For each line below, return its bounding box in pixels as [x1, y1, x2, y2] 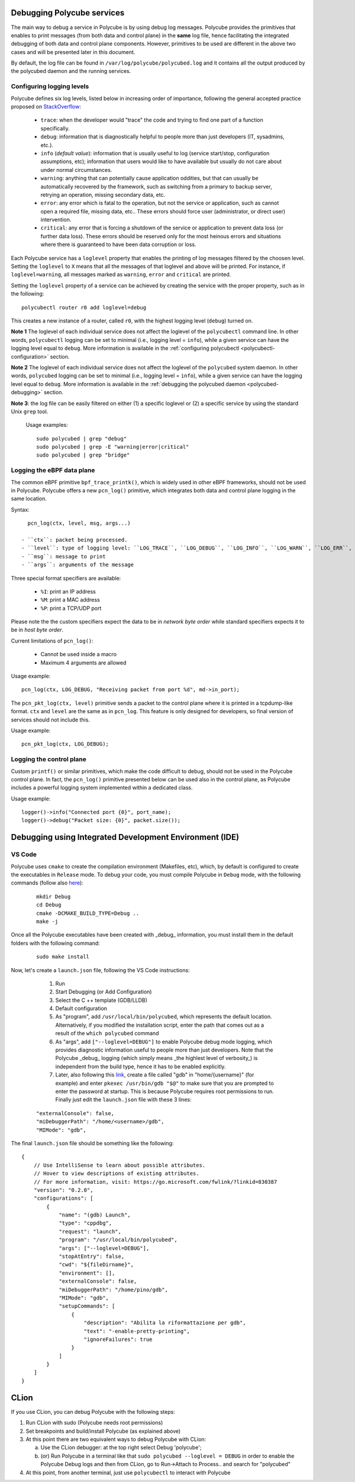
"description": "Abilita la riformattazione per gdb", [83, 1320, 246, 1326]
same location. [11, 495, 47, 502]
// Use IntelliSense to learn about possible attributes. [33, 1162, 206, 1168]
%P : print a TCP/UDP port [40, 605, 102, 612]
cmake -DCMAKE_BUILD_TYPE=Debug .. [36, 910, 140, 916]
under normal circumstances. [40, 166, 112, 173]
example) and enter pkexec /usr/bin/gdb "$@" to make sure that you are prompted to [55, 1079, 275, 1087]
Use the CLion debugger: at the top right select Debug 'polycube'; [40, 1444, 202, 1451]
